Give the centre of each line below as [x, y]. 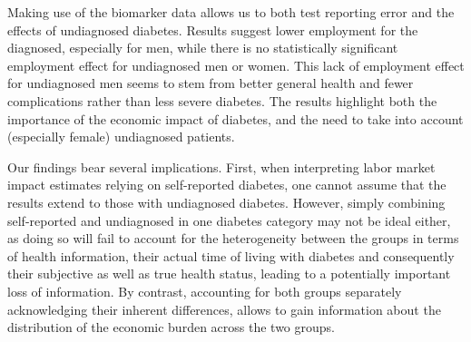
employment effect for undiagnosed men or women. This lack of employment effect [236, 65]
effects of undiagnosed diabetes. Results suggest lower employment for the [213, 29]
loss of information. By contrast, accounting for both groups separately [205, 291]
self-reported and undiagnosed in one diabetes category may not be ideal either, [229, 220]
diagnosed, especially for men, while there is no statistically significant [203, 48]
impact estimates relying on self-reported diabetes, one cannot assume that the [227, 185]
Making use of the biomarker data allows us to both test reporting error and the [231, 12]
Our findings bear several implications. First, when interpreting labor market [221, 166]
